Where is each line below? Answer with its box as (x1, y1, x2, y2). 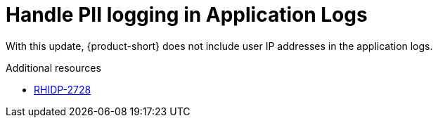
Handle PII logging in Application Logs (6, 3, 368, 27)
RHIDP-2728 (34, 83, 91, 96)
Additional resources (6, 61, 101, 74)
